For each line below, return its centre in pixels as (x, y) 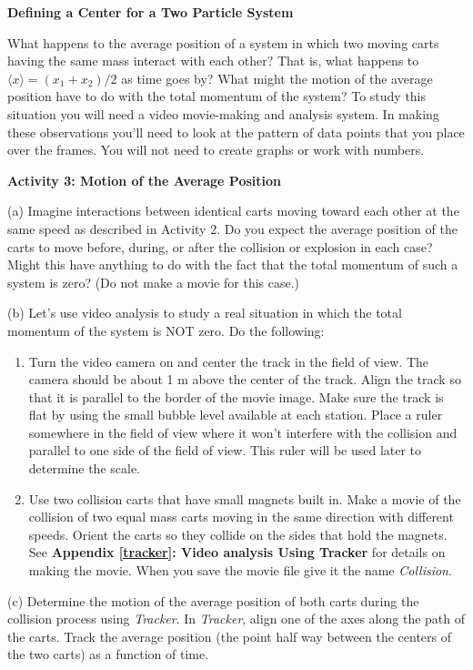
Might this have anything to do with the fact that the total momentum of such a (233, 264)
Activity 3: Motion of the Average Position (144, 180)
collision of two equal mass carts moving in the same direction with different (241, 517)
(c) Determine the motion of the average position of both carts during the (213, 600)
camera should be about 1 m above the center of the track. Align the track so (245, 379)
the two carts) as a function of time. (108, 654)
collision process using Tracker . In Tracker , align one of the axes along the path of (236, 619)
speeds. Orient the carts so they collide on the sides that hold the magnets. (238, 534)
